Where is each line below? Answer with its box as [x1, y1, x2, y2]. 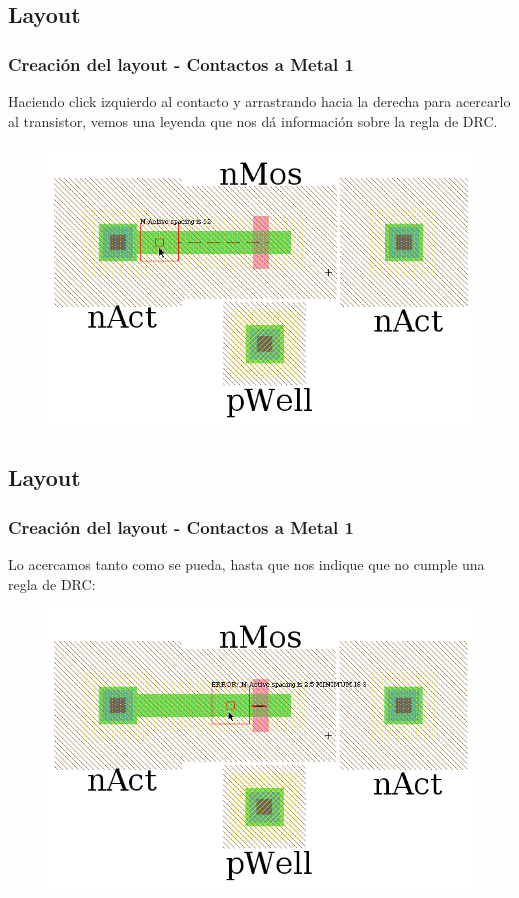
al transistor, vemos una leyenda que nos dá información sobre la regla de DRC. [8, 110, 498, 131]
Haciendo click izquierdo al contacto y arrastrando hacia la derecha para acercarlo [8, 91, 511, 111]
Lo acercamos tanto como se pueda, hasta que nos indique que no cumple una [8, 553, 485, 574]
